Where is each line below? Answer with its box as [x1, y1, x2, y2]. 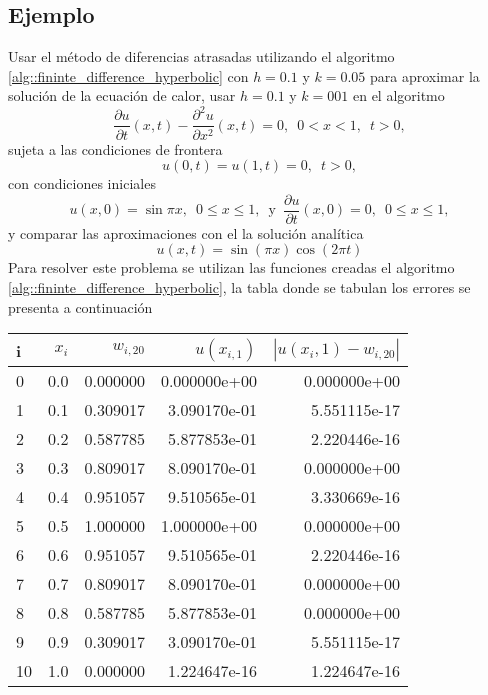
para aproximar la [370, 65, 480, 86]
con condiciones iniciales [8, 173, 156, 194]
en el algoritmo [352, 85, 445, 106]
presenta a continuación [8, 296, 153, 317]
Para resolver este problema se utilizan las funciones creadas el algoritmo [8, 257, 455, 278]
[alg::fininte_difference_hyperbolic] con [8, 65, 249, 86]
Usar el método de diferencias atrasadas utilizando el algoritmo [8, 46, 395, 67]
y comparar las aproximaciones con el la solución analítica [8, 222, 364, 243]
